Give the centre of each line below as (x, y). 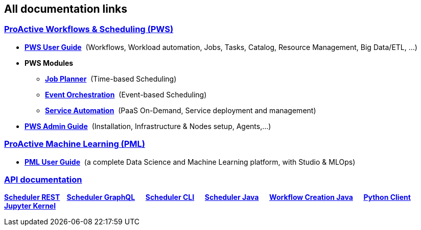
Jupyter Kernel (30, 206)
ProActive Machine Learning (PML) (75, 144)
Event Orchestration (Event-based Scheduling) (126, 94)
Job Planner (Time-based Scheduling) (111, 79)
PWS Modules (49, 63)
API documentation (43, 179)
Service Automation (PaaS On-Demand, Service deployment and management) (181, 110)
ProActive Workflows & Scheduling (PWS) (89, 29)
